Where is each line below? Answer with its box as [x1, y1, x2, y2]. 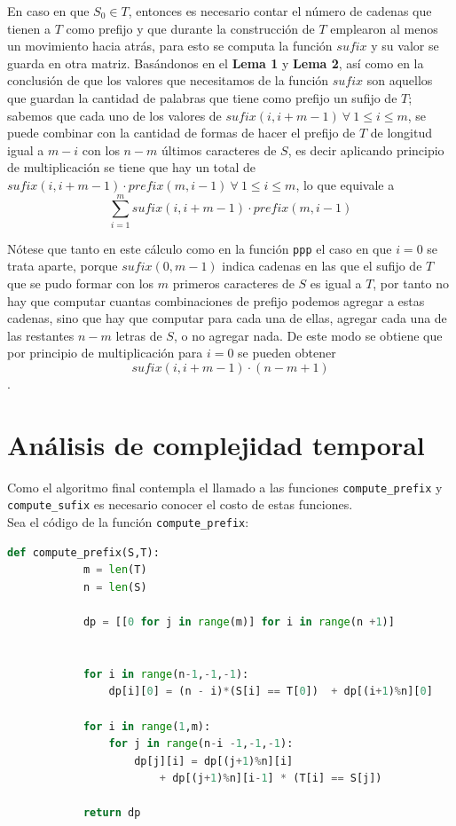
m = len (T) [83, 563, 147, 577]
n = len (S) [83, 580, 147, 594]
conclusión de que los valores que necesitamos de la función [7, 71, 329, 90]
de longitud [370, 123, 432, 142]
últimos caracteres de [161, 140, 277, 159]
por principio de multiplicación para [7, 343, 203, 362]
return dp [83, 806, 141, 820]
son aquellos [366, 71, 433, 90]
